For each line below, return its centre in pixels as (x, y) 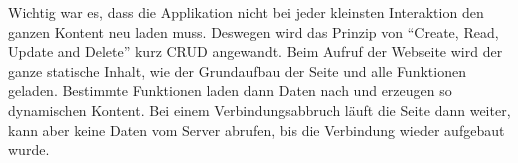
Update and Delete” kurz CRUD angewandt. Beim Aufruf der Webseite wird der (255, 51)
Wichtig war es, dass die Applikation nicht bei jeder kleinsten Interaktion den (246, 12)
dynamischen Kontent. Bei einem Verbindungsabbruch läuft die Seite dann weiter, (259, 109)
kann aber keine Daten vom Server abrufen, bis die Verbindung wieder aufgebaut (256, 129)
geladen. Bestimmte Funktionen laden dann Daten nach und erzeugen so (230, 90)
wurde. (29, 149)
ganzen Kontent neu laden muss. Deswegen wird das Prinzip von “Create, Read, (253, 31)
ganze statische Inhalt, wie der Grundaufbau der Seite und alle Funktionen (237, 70)
